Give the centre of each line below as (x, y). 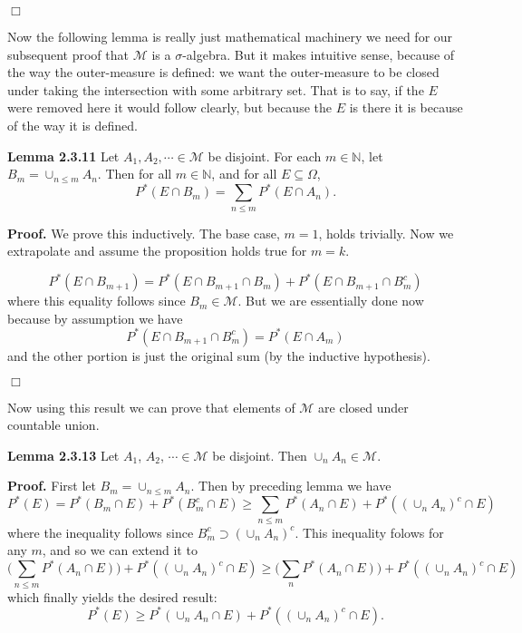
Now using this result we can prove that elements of (151, 407)
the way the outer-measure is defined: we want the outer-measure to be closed (223, 72)
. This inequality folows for (369, 532)
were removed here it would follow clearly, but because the (169, 107)
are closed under (363, 407)
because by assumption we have (95, 318)
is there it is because (406, 107)
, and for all (244, 174)
